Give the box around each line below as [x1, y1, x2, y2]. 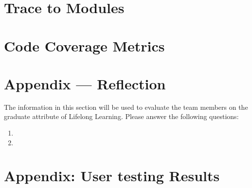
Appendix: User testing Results [4, 166, 220, 186]
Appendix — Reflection [4, 73, 166, 93]
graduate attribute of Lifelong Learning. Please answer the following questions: [4, 111, 239, 121]
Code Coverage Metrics [4, 35, 165, 55]
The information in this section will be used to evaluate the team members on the [4, 102, 248, 112]
